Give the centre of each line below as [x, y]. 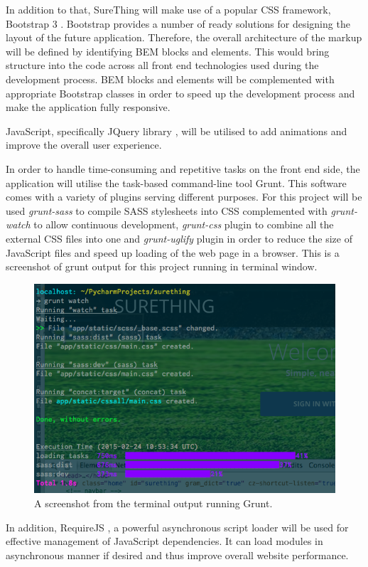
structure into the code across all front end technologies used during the [162, 65]
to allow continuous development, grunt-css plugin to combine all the [184, 224]
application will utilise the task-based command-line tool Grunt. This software [176, 182]
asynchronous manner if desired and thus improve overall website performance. [177, 555]
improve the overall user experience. [84, 145]
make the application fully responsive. [88, 107]
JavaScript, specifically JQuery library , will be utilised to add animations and [177, 131]
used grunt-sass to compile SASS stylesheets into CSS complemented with [167, 210]
